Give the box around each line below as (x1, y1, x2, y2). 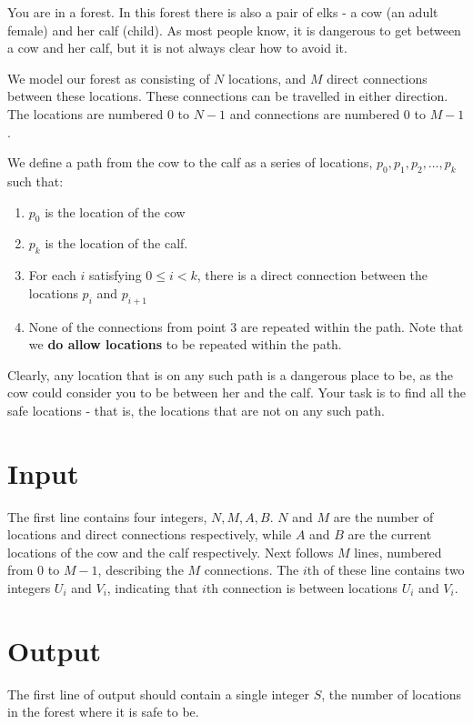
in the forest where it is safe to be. (7, 702, 199, 721)
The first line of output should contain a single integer (7, 684, 310, 703)
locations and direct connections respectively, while (7, 525, 292, 544)
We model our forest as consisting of (7, 68, 210, 87)
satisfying (88, 266, 142, 285)
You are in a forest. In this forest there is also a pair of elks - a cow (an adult (7, 3, 438, 21)
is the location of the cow (45, 202, 186, 221)
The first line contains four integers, (7, 507, 207, 526)
